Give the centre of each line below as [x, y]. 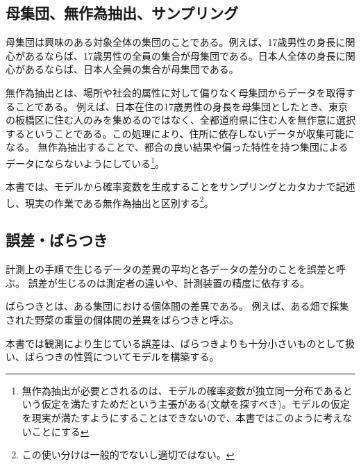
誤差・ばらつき [57, 240]
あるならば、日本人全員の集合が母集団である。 [132, 69]
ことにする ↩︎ [60, 431]
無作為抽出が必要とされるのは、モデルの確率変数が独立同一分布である [182, 390]
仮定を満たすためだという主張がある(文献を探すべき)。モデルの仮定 [195, 404]
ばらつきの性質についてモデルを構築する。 [122, 357]
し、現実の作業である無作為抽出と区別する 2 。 [110, 201]
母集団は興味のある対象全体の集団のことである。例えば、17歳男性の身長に [176, 42]
